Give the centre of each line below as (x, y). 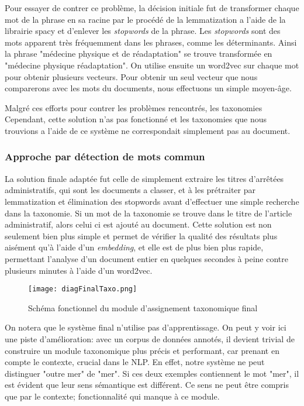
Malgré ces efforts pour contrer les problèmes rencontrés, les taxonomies (134, 107)
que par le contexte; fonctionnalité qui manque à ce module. (112, 396)
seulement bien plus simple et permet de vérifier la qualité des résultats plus (141, 235)
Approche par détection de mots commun (105, 156)
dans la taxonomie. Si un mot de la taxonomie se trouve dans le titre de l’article (148, 213)
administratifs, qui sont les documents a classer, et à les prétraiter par (130, 190)
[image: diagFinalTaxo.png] (83, 289)
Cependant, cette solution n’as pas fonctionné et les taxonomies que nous (136, 119)
